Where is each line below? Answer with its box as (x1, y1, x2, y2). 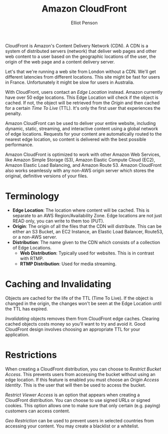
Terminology (5, 191, 59, 202)
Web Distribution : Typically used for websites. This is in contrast (20, 250, 154, 256)
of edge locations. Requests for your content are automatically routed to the (5, 131, 162, 137)
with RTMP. (20, 255, 44, 261)
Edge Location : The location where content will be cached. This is (12, 207, 149, 213)
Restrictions (5, 349, 57, 360)
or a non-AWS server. (12, 234, 57, 240)
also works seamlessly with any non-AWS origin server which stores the (5, 167, 154, 173)
